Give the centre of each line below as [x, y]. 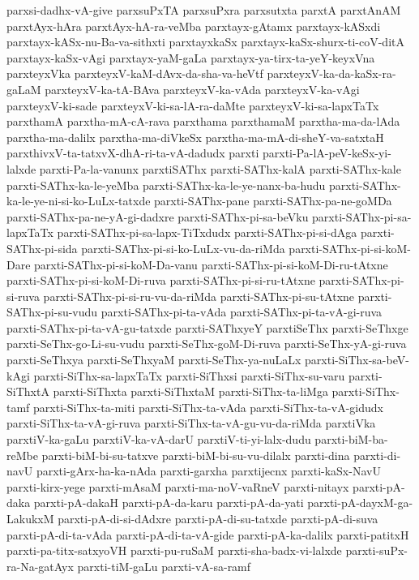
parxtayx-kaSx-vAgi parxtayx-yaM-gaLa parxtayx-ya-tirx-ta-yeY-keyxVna [191, 57]
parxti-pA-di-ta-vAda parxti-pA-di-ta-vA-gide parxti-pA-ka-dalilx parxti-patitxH [208, 534]
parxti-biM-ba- [351, 439]
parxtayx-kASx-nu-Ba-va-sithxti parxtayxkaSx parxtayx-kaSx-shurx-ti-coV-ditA [205, 42]
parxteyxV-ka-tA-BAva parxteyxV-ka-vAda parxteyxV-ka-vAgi [202, 89]
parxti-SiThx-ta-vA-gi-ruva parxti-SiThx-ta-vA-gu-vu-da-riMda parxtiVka [191, 423]
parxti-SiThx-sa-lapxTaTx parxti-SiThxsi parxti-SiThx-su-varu [189, 375]
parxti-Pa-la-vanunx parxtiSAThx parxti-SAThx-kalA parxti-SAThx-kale [220, 168]
